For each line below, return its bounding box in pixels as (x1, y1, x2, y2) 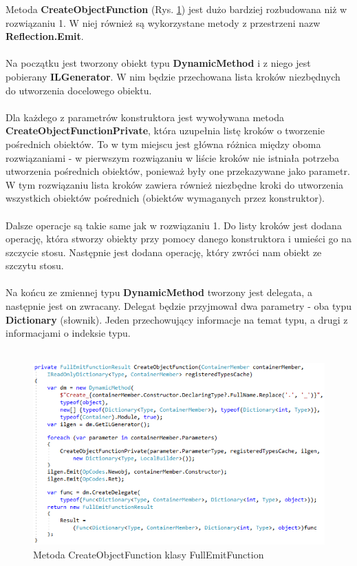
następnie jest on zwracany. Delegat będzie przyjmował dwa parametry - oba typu (6, 299, 351, 313)
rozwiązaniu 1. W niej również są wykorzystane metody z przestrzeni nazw (6, 15, 321, 30)
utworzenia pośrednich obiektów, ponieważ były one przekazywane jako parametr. (6, 164, 350, 178)
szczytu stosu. (6, 258, 64, 273)
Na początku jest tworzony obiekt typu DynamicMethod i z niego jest (6, 56, 311, 70)
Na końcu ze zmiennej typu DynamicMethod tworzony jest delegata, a (6, 285, 312, 300)
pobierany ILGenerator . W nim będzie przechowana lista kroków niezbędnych (6, 69, 340, 83)
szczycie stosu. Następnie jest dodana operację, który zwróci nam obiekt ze (6, 244, 322, 259)
